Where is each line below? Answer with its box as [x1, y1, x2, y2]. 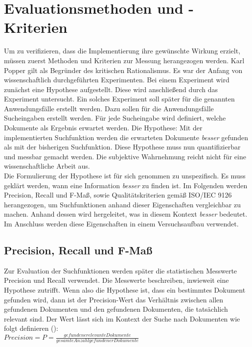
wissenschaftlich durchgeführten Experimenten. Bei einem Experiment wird [4, 74, 229, 85]
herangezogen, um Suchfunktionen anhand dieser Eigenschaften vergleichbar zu [4, 199, 241, 209]
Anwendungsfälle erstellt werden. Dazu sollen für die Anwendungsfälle [4, 103, 214, 113]
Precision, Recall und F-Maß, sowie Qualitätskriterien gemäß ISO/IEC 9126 [4, 190, 232, 200]
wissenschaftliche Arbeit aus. [4, 161, 90, 171]
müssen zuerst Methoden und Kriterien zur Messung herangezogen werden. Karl [4, 55, 245, 65]
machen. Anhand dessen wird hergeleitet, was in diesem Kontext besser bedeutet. [4, 209, 248, 219]
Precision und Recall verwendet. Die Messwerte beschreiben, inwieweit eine [4, 275, 229, 285]
